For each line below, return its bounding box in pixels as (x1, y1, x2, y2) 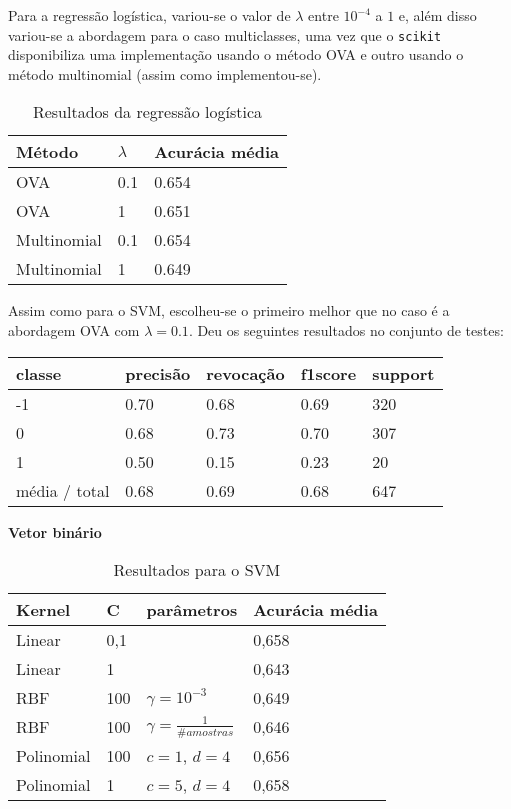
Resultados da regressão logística (32, 100, 263, 124)
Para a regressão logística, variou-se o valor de (8, 5, 291, 25)
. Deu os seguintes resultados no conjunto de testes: (188, 320, 504, 341)
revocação (206, 361, 285, 385)
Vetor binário (8, 521, 102, 542)
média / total (16, 478, 110, 502)
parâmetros (146, 598, 238, 622)
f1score (300, 361, 357, 385)
